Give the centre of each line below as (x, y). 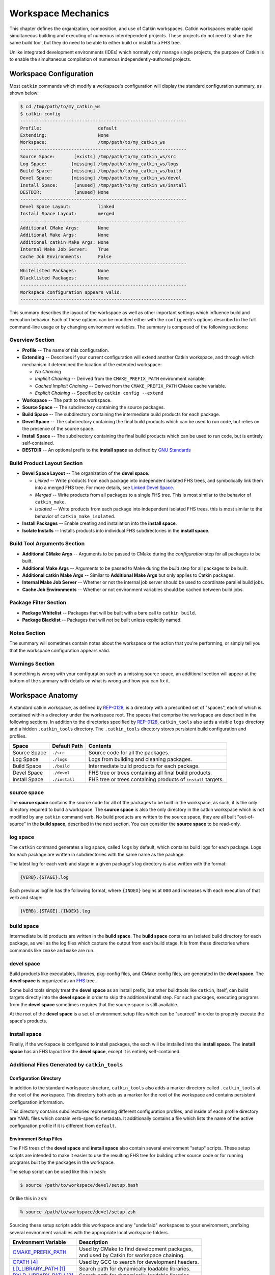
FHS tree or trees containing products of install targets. (156, 779)
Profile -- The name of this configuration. (66, 350)
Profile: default (68, 128)
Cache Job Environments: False (66, 257)
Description (93, 1242)
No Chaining (48, 372)
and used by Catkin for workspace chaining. (132, 1256)
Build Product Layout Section (46, 463)
